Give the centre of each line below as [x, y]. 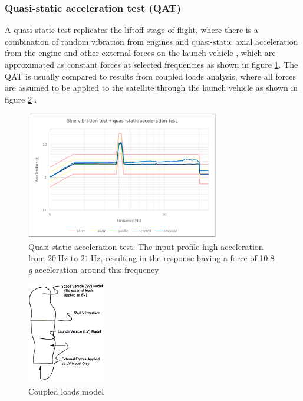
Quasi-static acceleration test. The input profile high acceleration [146, 246]
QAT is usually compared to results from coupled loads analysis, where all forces [150, 76]
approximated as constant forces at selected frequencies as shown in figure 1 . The [151, 64]
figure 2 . [21, 99]
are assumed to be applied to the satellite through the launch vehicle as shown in [151, 88]
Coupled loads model [66, 391]
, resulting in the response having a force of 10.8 [187, 258]
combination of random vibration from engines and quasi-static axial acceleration [151, 41]
